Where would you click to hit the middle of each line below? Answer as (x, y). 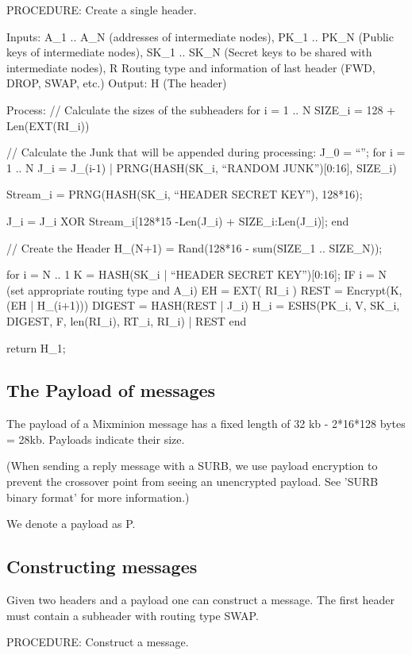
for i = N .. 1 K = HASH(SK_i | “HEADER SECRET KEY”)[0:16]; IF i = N (196, 274)
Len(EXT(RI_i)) (48, 125)
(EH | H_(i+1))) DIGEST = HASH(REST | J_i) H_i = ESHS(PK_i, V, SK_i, (203, 305)
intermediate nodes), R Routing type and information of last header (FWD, (191, 67)
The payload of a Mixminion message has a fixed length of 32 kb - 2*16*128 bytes (206, 424)
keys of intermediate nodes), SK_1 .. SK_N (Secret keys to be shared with (189, 52)
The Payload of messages (111, 390)
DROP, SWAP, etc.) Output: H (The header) (117, 83)
